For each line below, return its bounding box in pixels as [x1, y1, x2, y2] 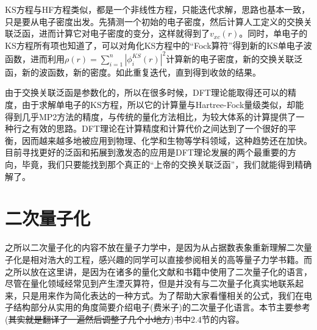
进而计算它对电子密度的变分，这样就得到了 [38, 27, 210, 40]
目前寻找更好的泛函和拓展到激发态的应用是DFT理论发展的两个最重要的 [5, 146, 288, 159]
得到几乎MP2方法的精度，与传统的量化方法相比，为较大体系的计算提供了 [5, 110, 296, 123]
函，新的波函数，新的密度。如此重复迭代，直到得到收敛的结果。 [5, 65, 261, 78]
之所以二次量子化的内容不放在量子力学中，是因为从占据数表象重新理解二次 [5, 241, 304, 254]
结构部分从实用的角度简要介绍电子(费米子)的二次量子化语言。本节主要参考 [13, 301, 310, 314]
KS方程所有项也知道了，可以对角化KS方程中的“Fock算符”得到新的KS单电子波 [5, 38, 312, 51]
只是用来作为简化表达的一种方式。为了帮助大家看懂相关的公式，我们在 [21, 289, 304, 301]
